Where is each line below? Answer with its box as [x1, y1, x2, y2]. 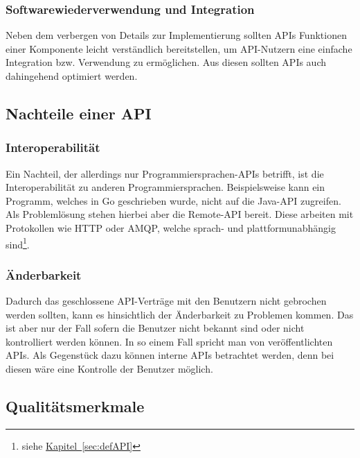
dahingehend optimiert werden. [6, 69, 138, 83]
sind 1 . [6, 235, 30, 251]
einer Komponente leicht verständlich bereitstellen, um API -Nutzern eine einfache [6, 41, 352, 56]
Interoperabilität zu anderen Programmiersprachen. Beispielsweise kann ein [6, 180, 325, 194]
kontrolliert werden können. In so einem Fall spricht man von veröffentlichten [6, 334, 333, 348]
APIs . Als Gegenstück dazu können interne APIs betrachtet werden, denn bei [6, 348, 334, 362]
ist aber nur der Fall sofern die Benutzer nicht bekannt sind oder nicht [6, 321, 305, 335]
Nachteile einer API [6, 102, 152, 124]
